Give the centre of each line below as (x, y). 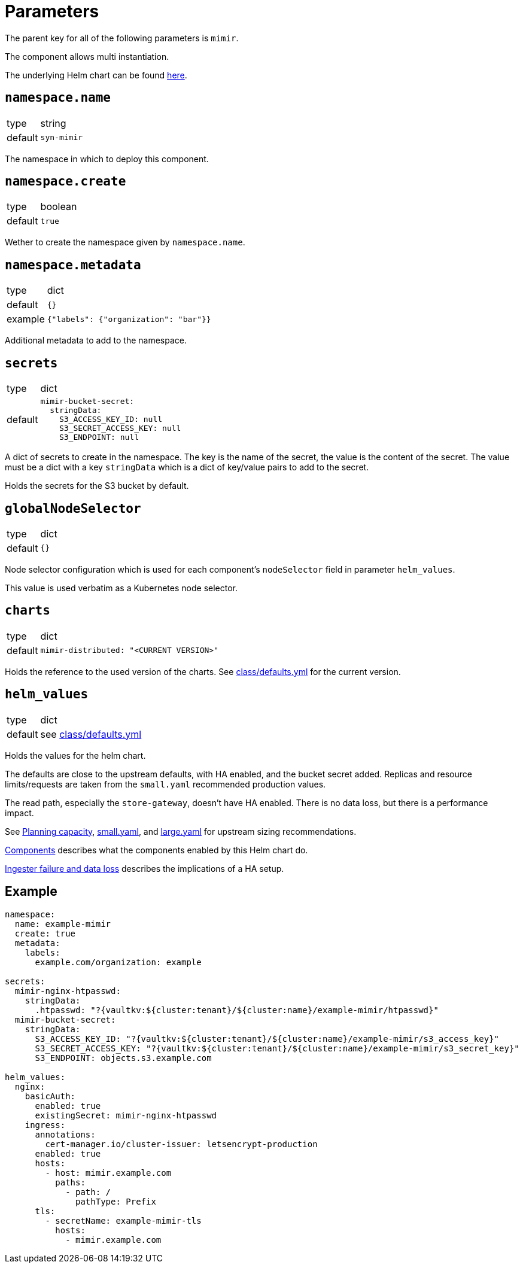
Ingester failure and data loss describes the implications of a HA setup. (145, 868)
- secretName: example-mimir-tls (123, 1220)
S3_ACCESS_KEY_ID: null (111, 419)
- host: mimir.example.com (108, 1173)
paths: (70, 1182)
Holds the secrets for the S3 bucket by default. (97, 486)
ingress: (45, 1125)
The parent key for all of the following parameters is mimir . (122, 38)
